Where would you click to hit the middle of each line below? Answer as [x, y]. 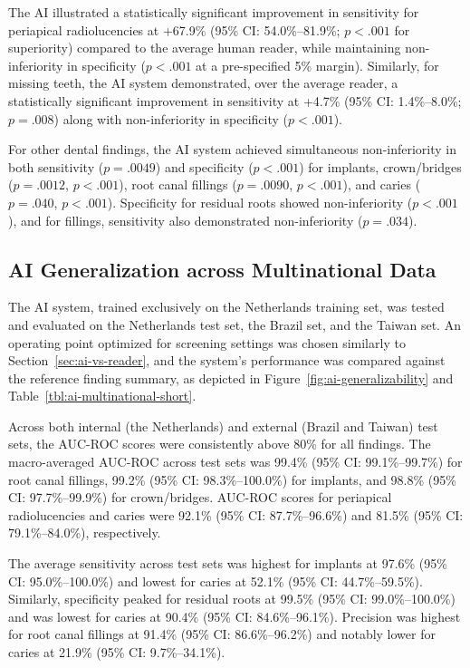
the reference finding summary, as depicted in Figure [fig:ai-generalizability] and [231, 378]
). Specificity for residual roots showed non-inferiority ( [260, 202]
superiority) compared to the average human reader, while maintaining [205, 48]
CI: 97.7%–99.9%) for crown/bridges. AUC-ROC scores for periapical [200, 497]
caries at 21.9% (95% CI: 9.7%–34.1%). [117, 652]
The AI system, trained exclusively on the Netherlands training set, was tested [226, 307]
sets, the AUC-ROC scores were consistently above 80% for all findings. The [220, 444]
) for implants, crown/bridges [380, 166]
